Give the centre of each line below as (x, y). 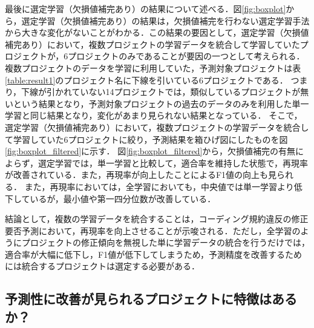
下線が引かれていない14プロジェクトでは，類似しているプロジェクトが (161, 92)
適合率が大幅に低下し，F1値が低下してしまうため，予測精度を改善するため (154, 254)
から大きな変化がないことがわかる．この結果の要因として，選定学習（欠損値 (157, 32)
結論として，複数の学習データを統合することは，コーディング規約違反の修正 (157, 219)
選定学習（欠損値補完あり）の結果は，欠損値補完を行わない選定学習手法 (165, 20)
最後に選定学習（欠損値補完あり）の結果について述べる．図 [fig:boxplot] (146, 8)
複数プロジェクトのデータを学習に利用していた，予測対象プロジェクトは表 (153, 67)
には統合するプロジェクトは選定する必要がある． (102, 266)
